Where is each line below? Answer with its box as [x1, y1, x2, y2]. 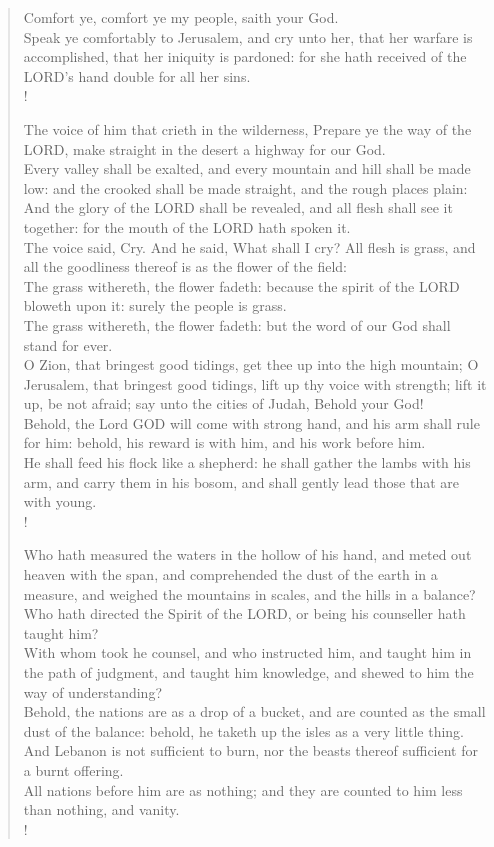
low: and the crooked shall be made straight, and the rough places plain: [23, 177, 468, 198]
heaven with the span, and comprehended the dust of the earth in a [23, 564, 438, 585]
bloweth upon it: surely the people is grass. [23, 295, 287, 316]
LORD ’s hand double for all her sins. [23, 65, 251, 86]
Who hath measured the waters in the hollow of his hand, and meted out [23, 544, 472, 565]
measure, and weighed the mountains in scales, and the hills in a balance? [23, 583, 476, 604]
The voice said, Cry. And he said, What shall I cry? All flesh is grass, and [23, 236, 476, 257]
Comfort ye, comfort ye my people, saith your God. [23, 7, 339, 27]
